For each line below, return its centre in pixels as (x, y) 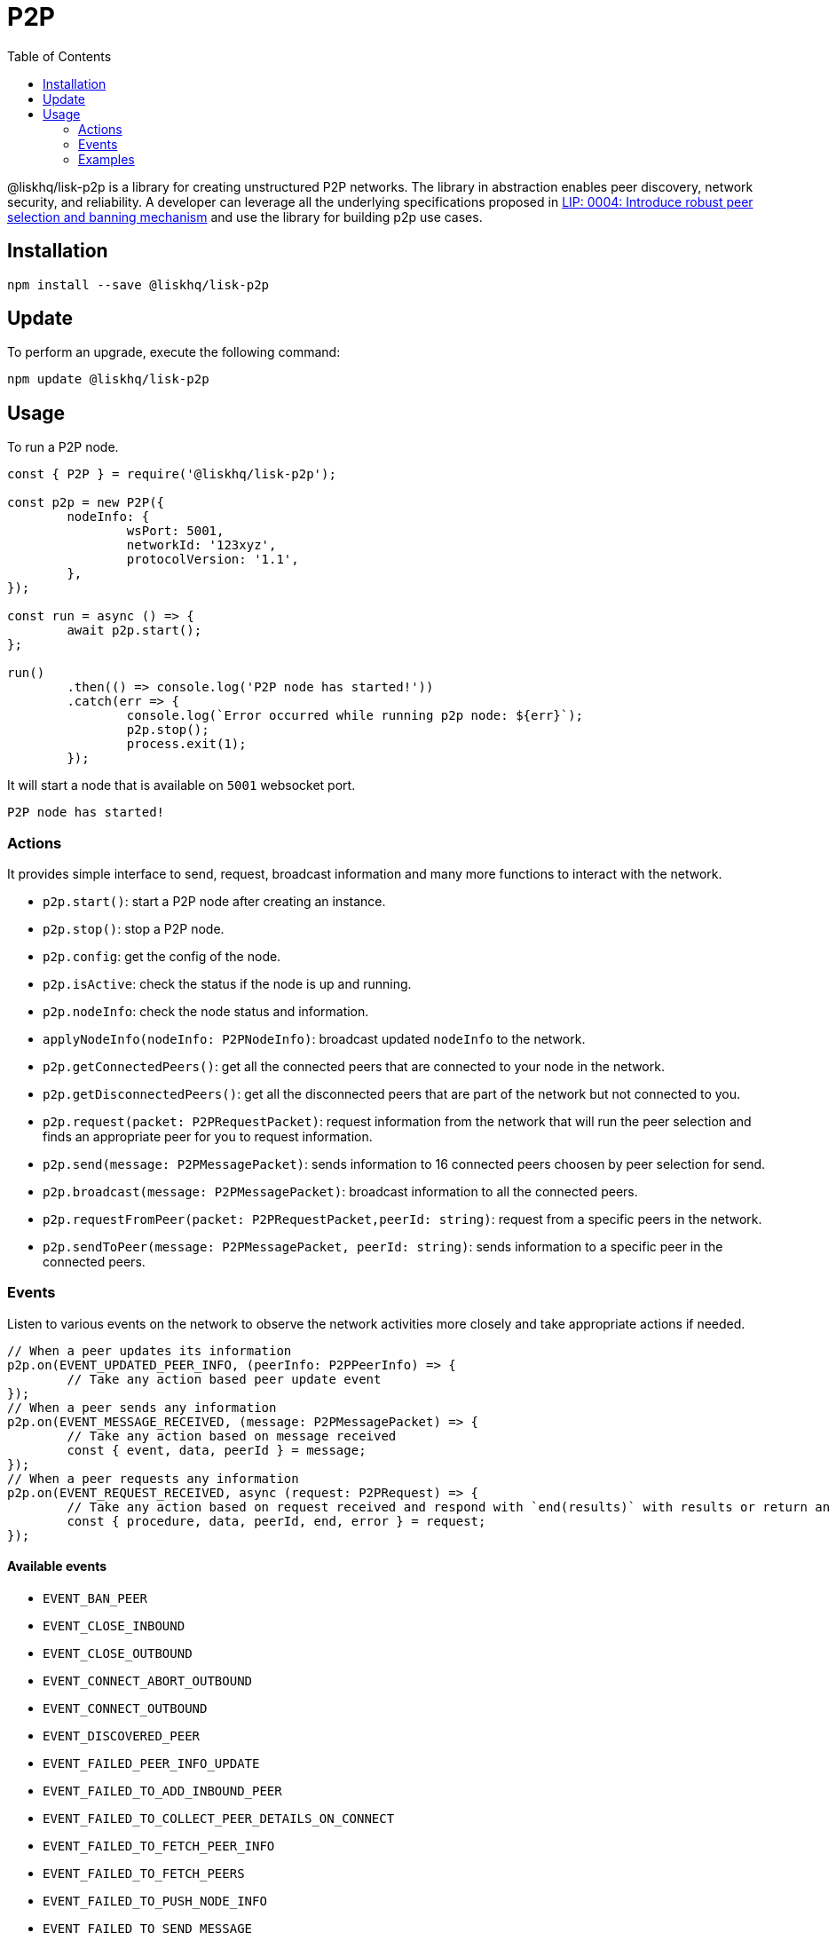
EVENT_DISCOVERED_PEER (122, 1736)
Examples (106, 159)
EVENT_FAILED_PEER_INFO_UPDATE (151, 1763)
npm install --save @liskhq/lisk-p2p (138, 284)
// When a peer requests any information (153, 1478)
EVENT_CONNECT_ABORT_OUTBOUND (148, 1681)
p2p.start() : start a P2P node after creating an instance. (214, 902)
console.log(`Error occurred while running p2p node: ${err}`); (355, 716)
